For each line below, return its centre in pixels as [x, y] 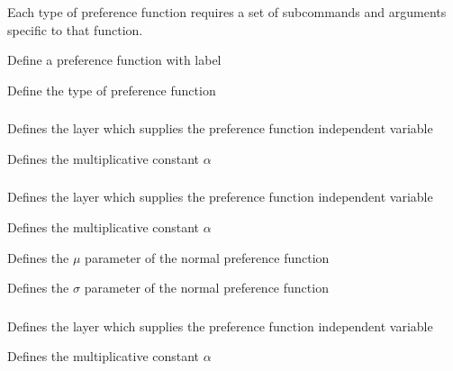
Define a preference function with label [114, 60]
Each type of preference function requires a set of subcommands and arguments [227, 12]
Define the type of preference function [112, 90]
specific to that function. [75, 29]
